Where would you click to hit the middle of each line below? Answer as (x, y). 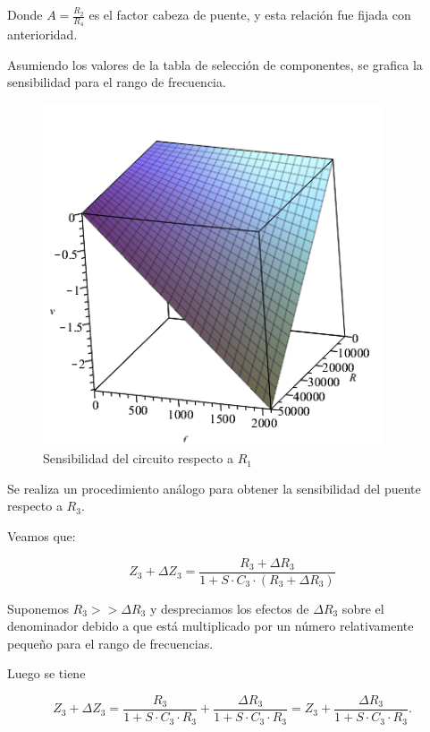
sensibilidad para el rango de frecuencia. (117, 82)
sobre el (363, 608)
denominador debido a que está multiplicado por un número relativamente (211, 626)
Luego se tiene (46, 673)
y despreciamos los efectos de (229, 608)
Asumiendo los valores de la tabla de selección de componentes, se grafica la (215, 64)
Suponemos (38, 608)
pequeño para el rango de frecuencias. (110, 643)
